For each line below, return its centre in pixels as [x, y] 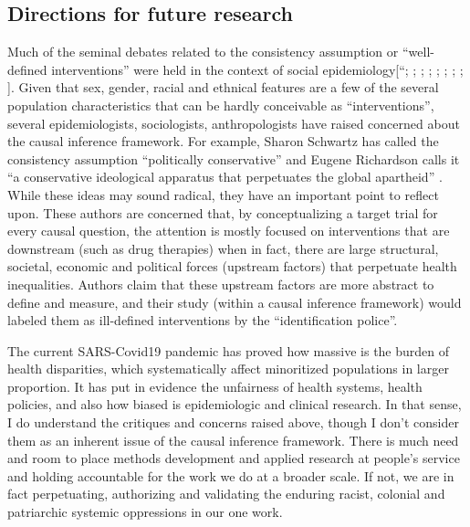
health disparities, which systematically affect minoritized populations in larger [228, 369]
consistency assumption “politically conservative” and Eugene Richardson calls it [234, 158]
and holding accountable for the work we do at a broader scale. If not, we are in [231, 475]
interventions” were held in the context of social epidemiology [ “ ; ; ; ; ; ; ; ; [257, 69]
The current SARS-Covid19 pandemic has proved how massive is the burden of [229, 350]
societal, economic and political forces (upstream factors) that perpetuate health [232, 266]
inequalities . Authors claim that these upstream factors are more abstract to [221, 284]
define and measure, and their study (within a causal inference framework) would [235, 302]
